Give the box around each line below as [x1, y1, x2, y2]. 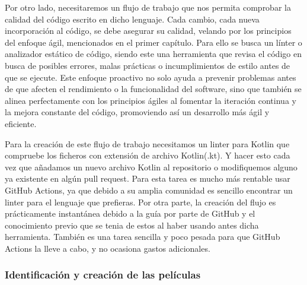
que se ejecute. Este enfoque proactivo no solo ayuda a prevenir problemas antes [5, 71, 296, 83]
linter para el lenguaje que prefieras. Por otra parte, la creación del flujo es [5, 195, 276, 208]
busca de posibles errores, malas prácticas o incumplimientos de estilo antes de [5, 59, 290, 71]
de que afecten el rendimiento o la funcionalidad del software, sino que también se [5, 83, 302, 95]
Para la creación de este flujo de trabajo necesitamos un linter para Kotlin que [5, 137, 290, 150]
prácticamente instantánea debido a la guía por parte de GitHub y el [5, 207, 255, 220]
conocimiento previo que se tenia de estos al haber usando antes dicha [5, 218, 259, 231]
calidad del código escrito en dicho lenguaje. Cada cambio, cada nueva [5, 12, 260, 25]
